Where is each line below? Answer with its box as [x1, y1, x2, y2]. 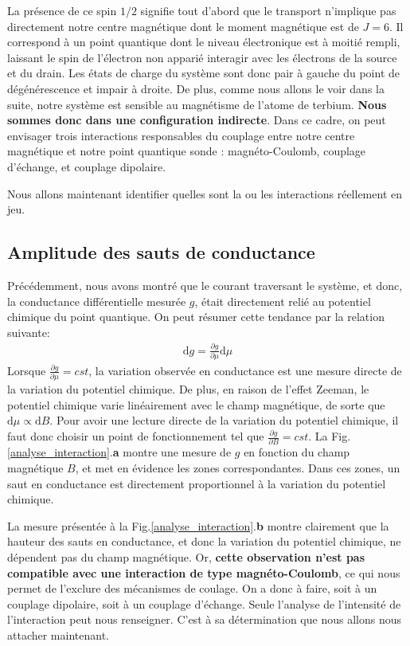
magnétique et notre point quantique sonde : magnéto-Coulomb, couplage [7, 143, 366, 159]
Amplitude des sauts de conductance [7, 240, 315, 264]
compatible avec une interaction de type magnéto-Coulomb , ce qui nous [7, 564, 400, 581]
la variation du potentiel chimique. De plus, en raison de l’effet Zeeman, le [7, 381, 369, 397]
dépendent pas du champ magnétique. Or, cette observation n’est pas [7, 548, 365, 565]
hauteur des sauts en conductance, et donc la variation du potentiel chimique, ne [7, 533, 401, 550]
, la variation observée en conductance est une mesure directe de [88, 362, 402, 378]
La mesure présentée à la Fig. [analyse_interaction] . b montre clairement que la [7, 517, 389, 534]
